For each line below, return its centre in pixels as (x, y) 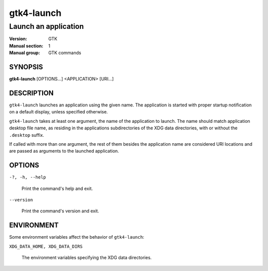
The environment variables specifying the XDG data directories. (87, 258)
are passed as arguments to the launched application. (64, 151)
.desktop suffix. (27, 135)
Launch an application (46, 26)
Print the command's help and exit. (57, 188)
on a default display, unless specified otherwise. (59, 112)
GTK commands (65, 53)
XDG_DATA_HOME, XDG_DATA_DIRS (46, 246)
